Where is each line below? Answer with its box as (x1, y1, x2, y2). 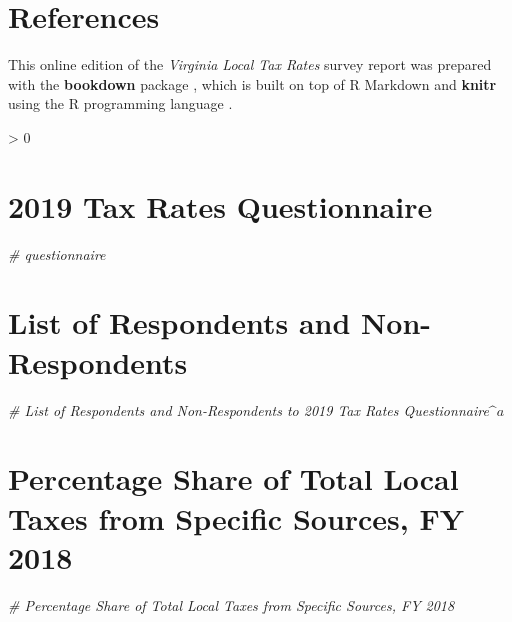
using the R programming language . (8, 93, 233, 114)
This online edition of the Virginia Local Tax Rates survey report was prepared (8, 54, 492, 75)
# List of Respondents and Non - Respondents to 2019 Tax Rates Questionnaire (8, 399, 489, 420)
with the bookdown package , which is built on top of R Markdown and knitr (8, 73, 497, 94)
